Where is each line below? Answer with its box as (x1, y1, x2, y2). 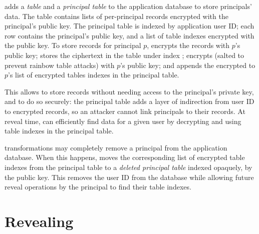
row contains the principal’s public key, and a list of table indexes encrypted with (5, 30, 254, 40)
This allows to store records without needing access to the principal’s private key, (5, 86, 254, 96)
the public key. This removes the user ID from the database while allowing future (5, 171, 254, 182)
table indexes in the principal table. (5, 125, 114, 136)
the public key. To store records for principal (5, 40, 141, 50)
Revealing (5, 210, 74, 231)
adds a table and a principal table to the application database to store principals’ (5, 1, 252, 11)
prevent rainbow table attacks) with (5, 59, 115, 70)
